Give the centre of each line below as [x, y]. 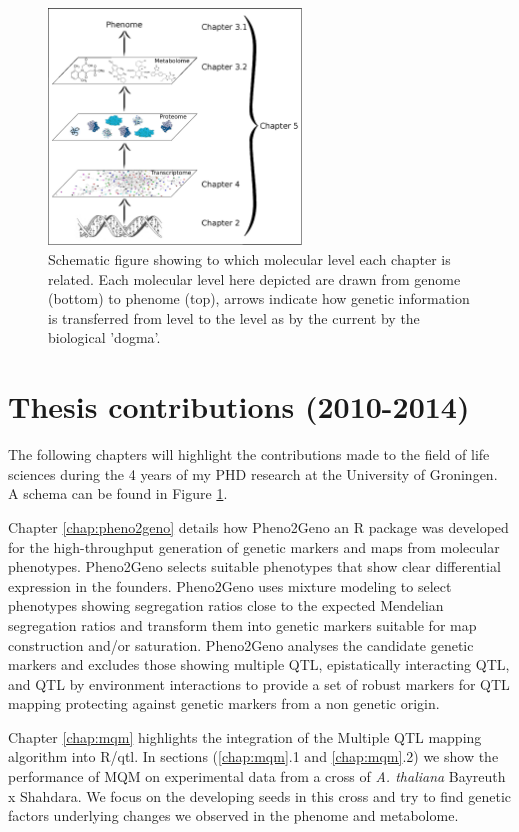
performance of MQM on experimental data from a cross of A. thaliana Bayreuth [257, 776]
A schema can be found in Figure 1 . [118, 493]
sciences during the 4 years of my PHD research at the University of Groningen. [253, 473]
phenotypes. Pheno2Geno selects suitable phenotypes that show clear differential [254, 566]
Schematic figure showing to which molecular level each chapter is [249, 259]
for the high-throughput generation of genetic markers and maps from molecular [254, 546]
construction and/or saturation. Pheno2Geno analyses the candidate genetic [241, 644]
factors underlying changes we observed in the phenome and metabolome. [233, 815]
